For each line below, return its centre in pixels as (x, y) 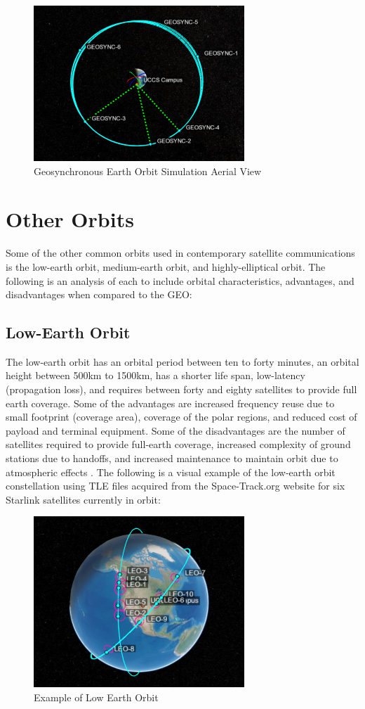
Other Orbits (70, 219)
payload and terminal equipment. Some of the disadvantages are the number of (175, 430)
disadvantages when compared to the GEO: (99, 294)
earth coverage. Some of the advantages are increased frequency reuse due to (170, 403)
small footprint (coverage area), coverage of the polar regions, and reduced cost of (181, 417)
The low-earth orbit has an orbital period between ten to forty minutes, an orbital (182, 361)
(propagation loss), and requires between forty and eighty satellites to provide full (181, 389)
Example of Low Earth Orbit (96, 697)
